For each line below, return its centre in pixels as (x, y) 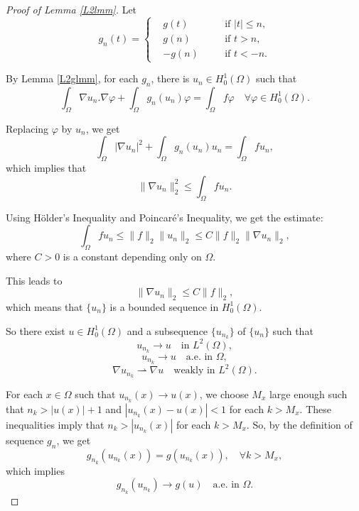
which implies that (46, 168)
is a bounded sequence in (164, 306)
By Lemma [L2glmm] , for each (72, 78)
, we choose (224, 394)
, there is (170, 78)
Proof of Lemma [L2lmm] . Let (71, 9)
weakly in (194, 371)
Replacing (27, 128)
